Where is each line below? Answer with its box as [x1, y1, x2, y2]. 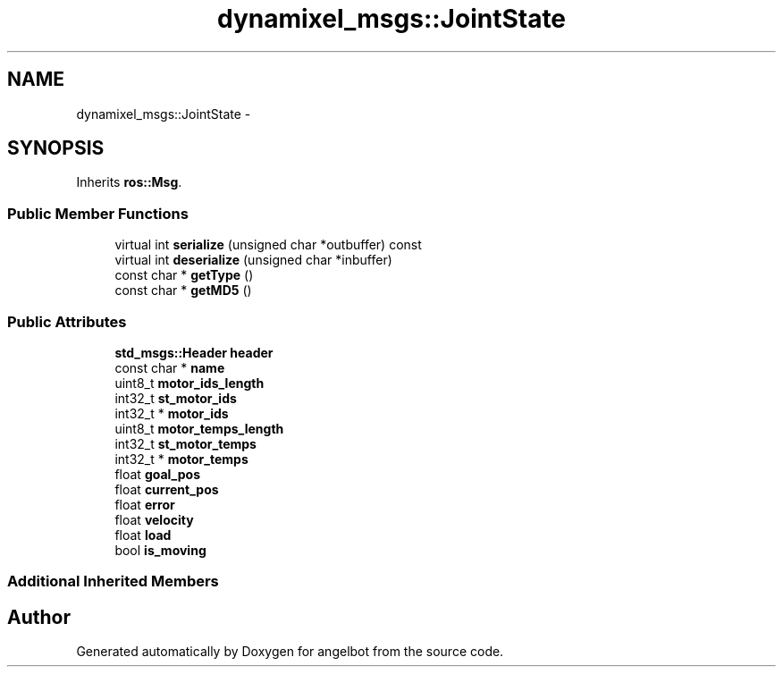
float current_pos [114, 481, 219, 497]
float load [114, 527, 172, 543]
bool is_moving [114, 542, 206, 558]
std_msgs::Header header [114, 344, 274, 360]
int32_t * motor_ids [114, 405, 229, 421]
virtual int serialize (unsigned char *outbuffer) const [114, 237, 422, 253]
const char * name [114, 359, 225, 375]
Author [7, 605, 71, 628]
